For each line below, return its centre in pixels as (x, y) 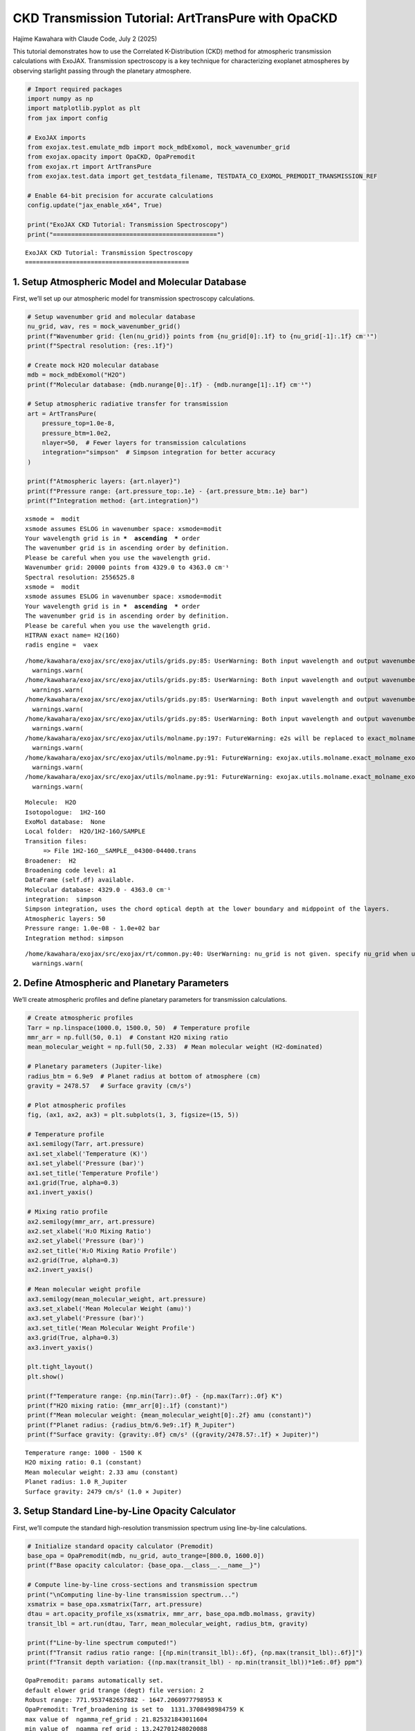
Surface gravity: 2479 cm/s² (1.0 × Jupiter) (104, 1491)
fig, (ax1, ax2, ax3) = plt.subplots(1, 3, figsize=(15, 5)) (133, 1115)
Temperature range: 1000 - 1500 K (83, 1453)
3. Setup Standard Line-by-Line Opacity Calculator (124, 1511)
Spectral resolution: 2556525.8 (80, 577)
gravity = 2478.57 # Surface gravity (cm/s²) (109, 1086)
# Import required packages (75, 89)
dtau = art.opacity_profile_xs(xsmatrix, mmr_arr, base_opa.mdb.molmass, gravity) (172, 1614)
